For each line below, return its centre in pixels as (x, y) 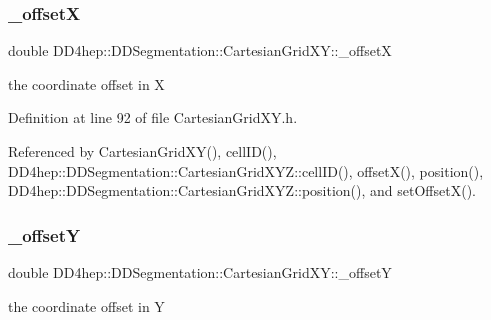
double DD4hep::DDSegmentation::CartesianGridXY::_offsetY (200, 272)
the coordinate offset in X (86, 83)
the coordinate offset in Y (86, 305)
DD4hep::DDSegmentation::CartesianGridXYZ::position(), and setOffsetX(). (242, 190)
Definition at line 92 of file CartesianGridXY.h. (153, 117)
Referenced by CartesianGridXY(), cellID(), (142, 151)
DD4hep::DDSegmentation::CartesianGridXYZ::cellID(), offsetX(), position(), (246, 170)
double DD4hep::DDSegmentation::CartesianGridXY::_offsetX (200, 50)
